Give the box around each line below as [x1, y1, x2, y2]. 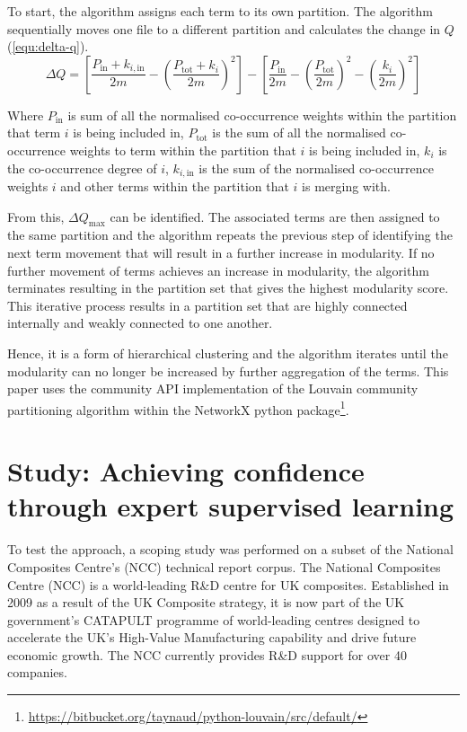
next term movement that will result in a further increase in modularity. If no [7, 243, 435, 261]
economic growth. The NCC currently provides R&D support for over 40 [7, 645, 407, 664]
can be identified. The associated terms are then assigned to [110, 207, 440, 225]
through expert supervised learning [7, 488, 454, 525]
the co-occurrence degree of [7, 158, 157, 177]
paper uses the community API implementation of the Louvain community [7, 379, 419, 398]
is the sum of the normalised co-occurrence [198, 158, 434, 177]
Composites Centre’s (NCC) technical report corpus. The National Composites [7, 557, 441, 576]
